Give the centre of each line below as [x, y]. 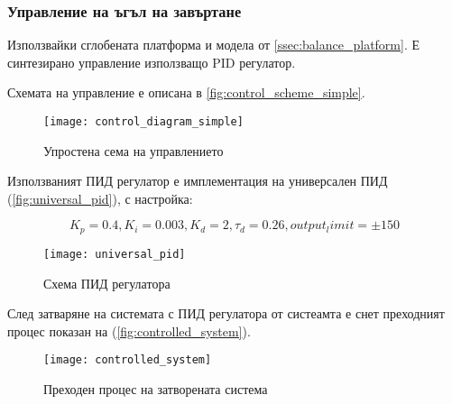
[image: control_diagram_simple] [143, 122]
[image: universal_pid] [115, 254]
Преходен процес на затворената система [156, 388]
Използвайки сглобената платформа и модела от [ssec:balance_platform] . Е [214, 45]
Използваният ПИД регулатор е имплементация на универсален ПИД [198, 181]
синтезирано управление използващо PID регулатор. [152, 62]
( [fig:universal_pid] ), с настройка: [100, 198]
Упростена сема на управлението [134, 150]
